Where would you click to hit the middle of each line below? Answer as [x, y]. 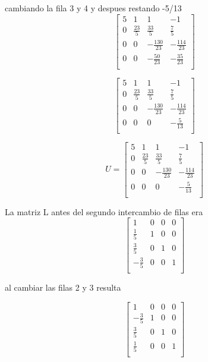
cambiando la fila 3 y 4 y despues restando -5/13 [93, 8]
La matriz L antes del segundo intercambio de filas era [104, 211]
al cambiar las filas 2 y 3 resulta [63, 287]
